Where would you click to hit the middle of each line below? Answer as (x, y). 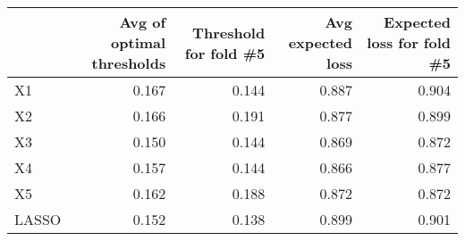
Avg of (143, 22)
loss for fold (409, 42)
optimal (139, 42)
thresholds (129, 63)
